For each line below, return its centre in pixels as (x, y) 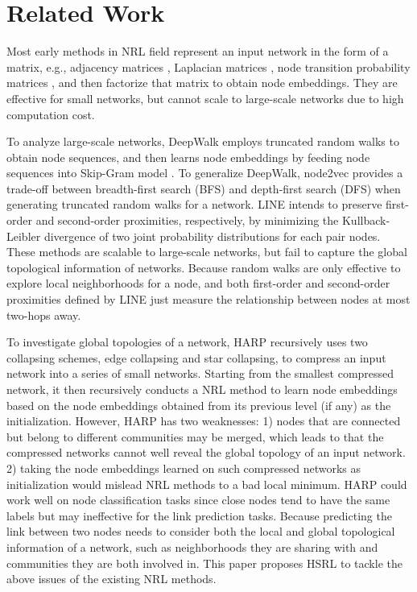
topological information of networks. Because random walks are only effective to (204, 267)
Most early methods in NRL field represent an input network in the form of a (198, 51)
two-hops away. (44, 315)
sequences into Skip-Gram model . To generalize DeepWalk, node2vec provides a (205, 173)
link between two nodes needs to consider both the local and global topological (201, 531)
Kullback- (366, 220)
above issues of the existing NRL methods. (111, 579)
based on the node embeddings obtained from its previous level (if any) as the (199, 405)
